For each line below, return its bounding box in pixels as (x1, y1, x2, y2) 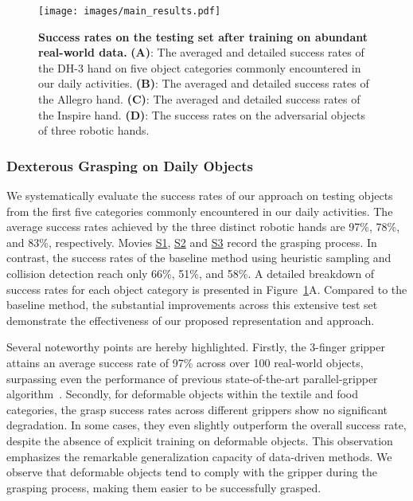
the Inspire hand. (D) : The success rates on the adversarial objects (38, 106, 365, 123)
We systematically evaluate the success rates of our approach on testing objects (6, 187, 393, 204)
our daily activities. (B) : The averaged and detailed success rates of (38, 75, 369, 92)
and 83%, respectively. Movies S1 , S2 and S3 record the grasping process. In (6, 233, 377, 250)
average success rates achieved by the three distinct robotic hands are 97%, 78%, (6, 218, 400, 235)
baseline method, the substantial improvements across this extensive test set (6, 296, 378, 313)
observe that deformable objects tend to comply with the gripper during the (6, 464, 377, 480)
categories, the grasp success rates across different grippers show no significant (6, 401, 388, 417)
